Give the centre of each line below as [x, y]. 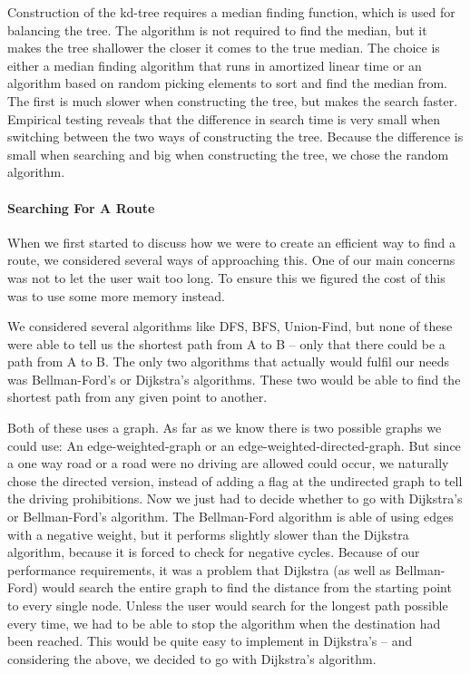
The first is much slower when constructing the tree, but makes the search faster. [233, 100]
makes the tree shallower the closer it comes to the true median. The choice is [224, 48]
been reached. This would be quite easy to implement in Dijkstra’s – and [210, 641]
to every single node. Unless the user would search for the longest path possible [228, 606]
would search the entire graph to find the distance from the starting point [247, 587]
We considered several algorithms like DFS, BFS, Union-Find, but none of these [230, 326]
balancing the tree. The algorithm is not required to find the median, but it [217, 29]
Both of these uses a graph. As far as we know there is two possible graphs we [225, 428]
